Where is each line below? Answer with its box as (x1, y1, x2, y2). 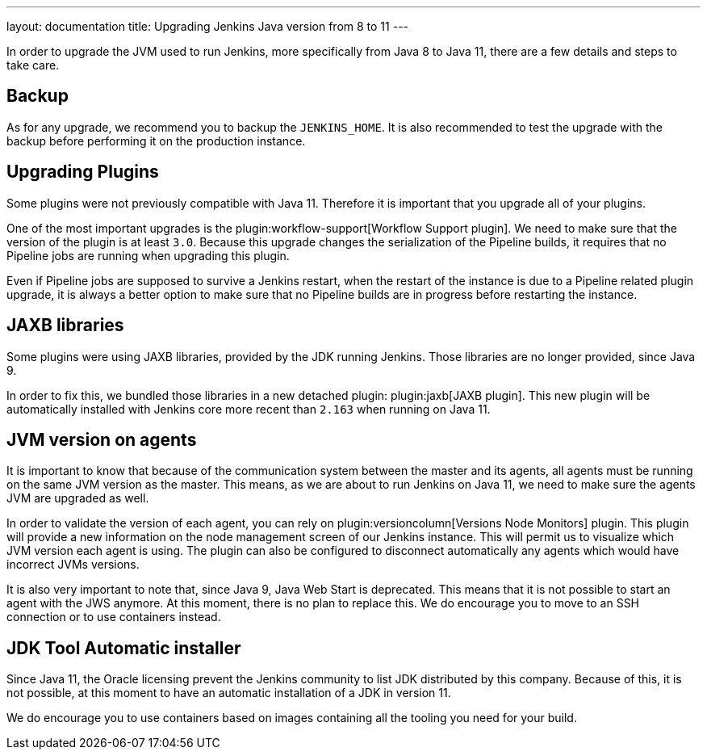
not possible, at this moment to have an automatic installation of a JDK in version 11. (6, 686, 451, 700)
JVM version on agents (6, 429, 197, 450)
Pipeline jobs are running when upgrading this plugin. (6, 248, 290, 262)
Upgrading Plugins (6, 162, 159, 183)
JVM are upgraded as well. (6, 491, 149, 506)
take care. (6, 58, 60, 72)
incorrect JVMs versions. (6, 557, 140, 572)
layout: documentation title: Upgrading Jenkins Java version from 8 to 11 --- (6, 19, 409, 33)
